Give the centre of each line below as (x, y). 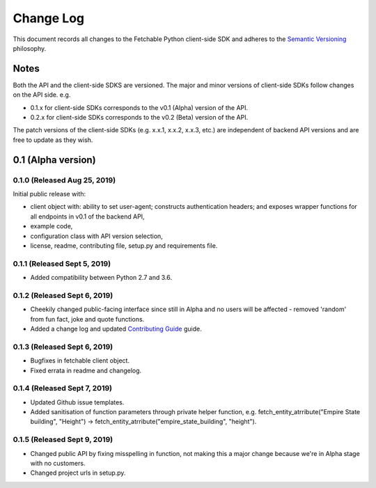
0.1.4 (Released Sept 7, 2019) (63, 388)
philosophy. (30, 48)
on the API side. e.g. (42, 95)
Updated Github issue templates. (77, 402)
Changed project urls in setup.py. (78, 473)
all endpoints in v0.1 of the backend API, (88, 217)
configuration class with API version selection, (96, 236)
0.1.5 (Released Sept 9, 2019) (63, 440)
